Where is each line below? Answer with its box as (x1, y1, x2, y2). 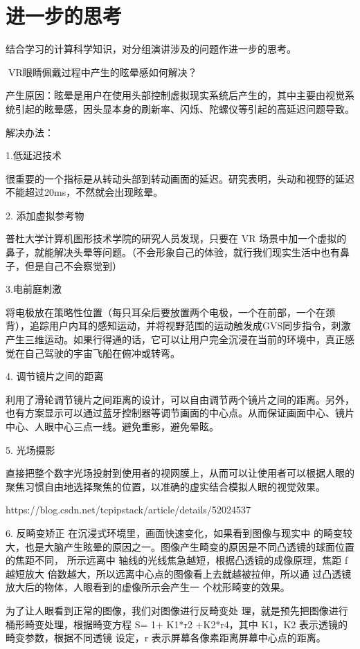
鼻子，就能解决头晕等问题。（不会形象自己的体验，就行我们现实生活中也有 (6, 245, 340, 259)
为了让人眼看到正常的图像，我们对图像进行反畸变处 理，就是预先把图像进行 (6, 603, 348, 617)
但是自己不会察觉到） (24, 258, 122, 273)
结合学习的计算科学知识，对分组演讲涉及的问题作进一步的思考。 (6, 42, 296, 56)
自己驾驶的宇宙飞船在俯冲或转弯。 (24, 345, 180, 360)
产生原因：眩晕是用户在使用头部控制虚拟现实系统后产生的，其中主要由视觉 (6, 88, 345, 102)
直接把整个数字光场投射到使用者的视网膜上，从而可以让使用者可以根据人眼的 (6, 466, 354, 480)
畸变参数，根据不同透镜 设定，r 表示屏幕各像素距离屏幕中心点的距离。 (6, 630, 326, 645)
